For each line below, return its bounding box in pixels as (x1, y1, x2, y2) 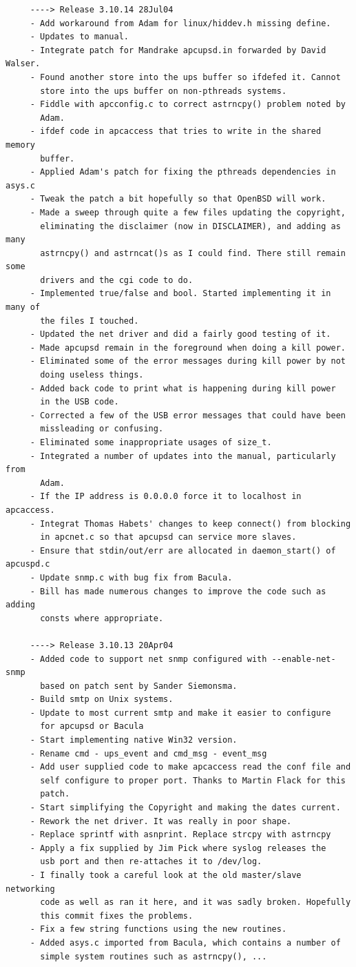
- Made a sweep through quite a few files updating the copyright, (30, 207, 346, 217)
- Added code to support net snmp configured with (30, 654, 267, 664)
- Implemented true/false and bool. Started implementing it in (30, 289, 331, 299)
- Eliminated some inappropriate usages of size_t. (30, 438, 272, 447)
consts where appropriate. (40, 613, 164, 623)
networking (6, 883, 55, 894)
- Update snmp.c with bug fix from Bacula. (30, 572, 233, 583)
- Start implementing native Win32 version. (30, 735, 238, 745)
